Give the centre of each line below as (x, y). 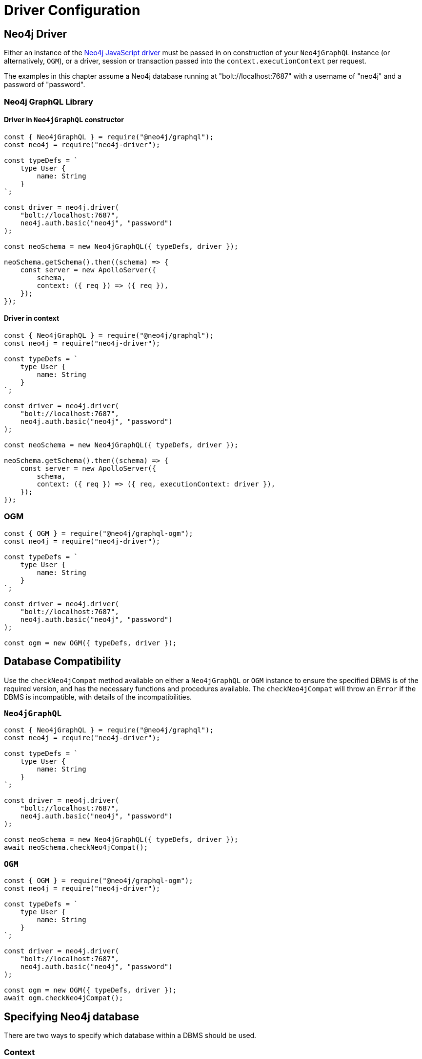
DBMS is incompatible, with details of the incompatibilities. (98, 697)
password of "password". (45, 85)
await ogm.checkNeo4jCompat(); (64, 998)
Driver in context (32, 318)
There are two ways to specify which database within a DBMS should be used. (130, 1035)
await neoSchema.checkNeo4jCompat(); (76, 848)
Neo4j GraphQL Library (49, 101)
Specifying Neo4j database (72, 1016)
